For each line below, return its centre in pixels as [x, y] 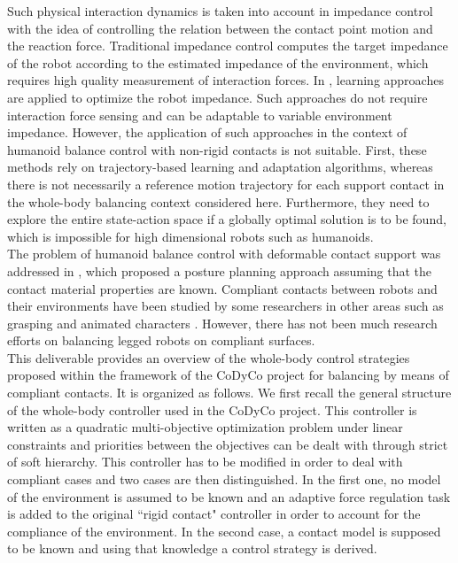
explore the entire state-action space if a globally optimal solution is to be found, [227, 219]
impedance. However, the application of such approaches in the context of [207, 132]
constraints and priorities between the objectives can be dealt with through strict [228, 444]
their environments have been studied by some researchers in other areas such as [225, 306]
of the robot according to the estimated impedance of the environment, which [218, 62]
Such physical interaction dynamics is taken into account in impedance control [220, 11]
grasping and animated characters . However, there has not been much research [222, 323]
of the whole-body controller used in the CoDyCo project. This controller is [212, 409]
